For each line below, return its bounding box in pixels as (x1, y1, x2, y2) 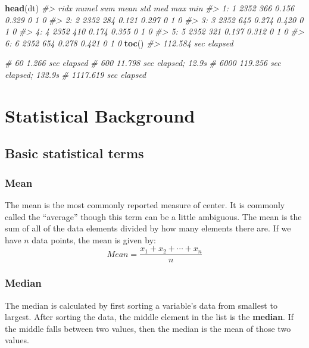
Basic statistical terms (5, 144, 144, 162)
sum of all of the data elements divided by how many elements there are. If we (5, 222, 291, 234)
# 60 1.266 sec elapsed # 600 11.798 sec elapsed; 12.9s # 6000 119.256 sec (5, 57, 281, 69)
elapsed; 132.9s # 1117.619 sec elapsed (5, 68, 146, 80)
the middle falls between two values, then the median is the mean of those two (5, 322, 291, 334)
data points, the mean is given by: (32, 233, 156, 246)
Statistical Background (5, 103, 195, 127)
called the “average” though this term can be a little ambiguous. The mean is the (5, 210, 302, 222)
